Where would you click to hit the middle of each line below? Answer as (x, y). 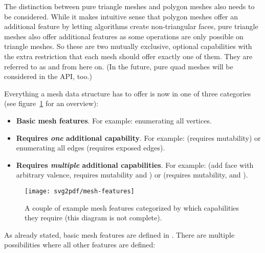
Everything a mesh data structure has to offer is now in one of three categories (128, 93)
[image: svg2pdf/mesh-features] (80, 191)
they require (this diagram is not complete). (93, 218)
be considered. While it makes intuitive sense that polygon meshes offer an (121, 16)
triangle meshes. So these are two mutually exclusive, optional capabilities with (128, 46)
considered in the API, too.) (48, 76)
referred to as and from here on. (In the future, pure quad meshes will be (119, 66)
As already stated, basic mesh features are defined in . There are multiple (119, 234)
